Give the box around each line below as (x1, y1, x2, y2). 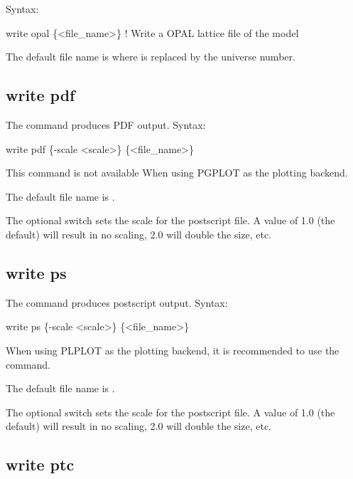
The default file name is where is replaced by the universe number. (6, 49, 295, 64)
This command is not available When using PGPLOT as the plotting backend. (6, 165, 348, 180)
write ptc (6, 453, 75, 475)
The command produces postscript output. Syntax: (6, 295, 228, 310)
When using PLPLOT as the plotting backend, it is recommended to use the (6, 342, 340, 357)
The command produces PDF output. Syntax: (6, 117, 206, 132)
